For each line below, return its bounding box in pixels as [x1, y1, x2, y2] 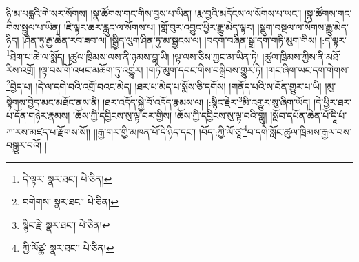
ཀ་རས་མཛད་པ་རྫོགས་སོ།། [6, 124, 90, 139]
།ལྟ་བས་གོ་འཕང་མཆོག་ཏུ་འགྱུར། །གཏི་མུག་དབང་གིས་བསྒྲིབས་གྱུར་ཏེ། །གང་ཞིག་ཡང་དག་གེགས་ [39, 63, 349, 77]
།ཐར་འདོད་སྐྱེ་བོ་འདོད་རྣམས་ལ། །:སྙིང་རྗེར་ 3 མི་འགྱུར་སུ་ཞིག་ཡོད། [102, 92, 311, 109]
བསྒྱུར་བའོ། [6, 137, 41, 152]
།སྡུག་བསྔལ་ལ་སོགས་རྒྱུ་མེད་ [257, 19, 349, 34]
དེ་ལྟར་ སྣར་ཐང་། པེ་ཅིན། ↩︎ [22, 171, 112, 185]
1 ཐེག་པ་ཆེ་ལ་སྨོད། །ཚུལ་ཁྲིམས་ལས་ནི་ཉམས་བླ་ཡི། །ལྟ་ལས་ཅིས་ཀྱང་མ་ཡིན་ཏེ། [6, 47, 259, 63]
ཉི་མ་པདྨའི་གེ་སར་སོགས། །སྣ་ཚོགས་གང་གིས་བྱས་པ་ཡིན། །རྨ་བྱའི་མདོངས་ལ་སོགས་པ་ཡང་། [6, 6, 302, 20]
